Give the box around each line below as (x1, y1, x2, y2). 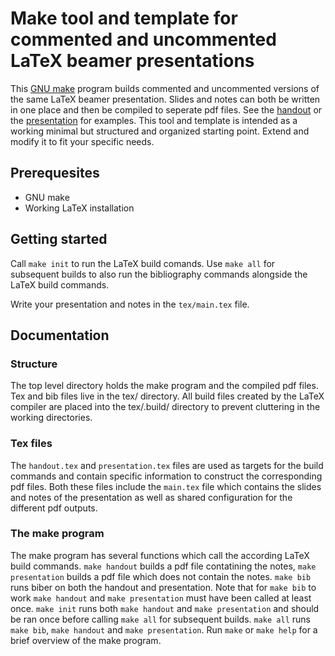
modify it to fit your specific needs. (10, 135, 155, 147)
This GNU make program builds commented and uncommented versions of (10, 82, 320, 94)
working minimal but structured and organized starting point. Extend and (10, 125, 310, 137)
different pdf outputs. (10, 502, 98, 514)
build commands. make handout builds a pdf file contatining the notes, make (10, 560, 317, 572)
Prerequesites (10, 165, 100, 182)
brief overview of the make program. (10, 634, 162, 646)
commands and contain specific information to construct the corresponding (10, 470, 323, 482)
